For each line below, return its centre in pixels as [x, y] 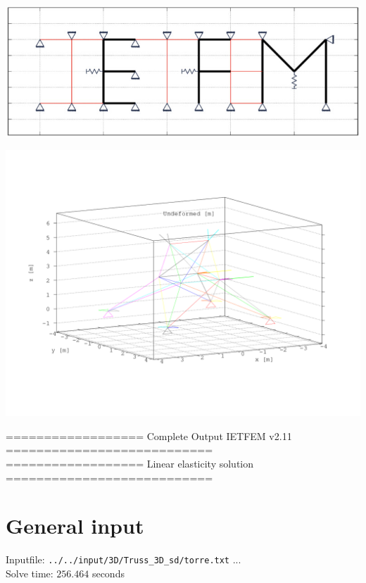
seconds [108, 573]
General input [75, 526]
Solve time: [30, 573]
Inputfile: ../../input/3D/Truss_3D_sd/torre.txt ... [124, 559]
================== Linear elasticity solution [130, 463]
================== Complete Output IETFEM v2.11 [149, 435]
